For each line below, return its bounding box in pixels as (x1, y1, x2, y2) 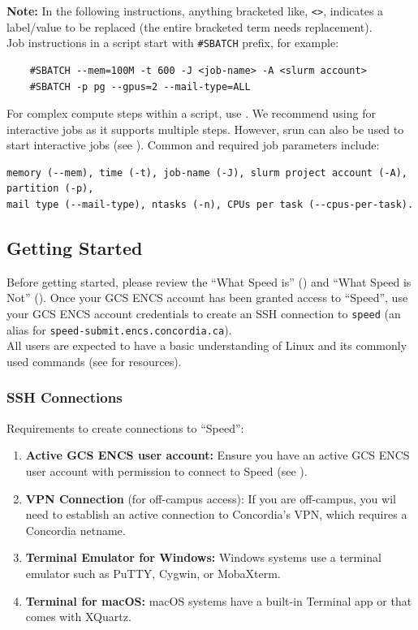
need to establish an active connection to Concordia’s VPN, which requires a (25, 506, 407, 523)
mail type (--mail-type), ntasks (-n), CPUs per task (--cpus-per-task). (6, 199, 414, 211)
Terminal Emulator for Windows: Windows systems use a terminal (25, 549, 381, 566)
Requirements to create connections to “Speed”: (6, 419, 244, 436)
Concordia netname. (25, 521, 126, 538)
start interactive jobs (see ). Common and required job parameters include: (6, 136, 380, 153)
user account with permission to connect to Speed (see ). (25, 462, 308, 479)
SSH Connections (6, 387, 123, 408)
